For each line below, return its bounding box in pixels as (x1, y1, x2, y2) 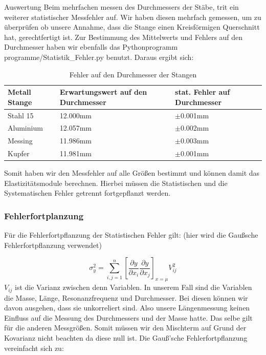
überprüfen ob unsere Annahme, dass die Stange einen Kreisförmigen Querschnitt (4, 22, 260, 32)
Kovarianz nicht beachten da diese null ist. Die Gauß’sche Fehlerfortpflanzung (4, 332, 248, 343)
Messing (8, 135, 33, 146)
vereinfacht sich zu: (4, 342, 64, 353)
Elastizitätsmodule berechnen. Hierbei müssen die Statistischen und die (4, 177, 228, 188)
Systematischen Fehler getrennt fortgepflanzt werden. (4, 187, 171, 198)
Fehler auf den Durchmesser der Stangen (69, 69, 197, 79)
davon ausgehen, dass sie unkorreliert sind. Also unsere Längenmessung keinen (4, 302, 250, 313)
